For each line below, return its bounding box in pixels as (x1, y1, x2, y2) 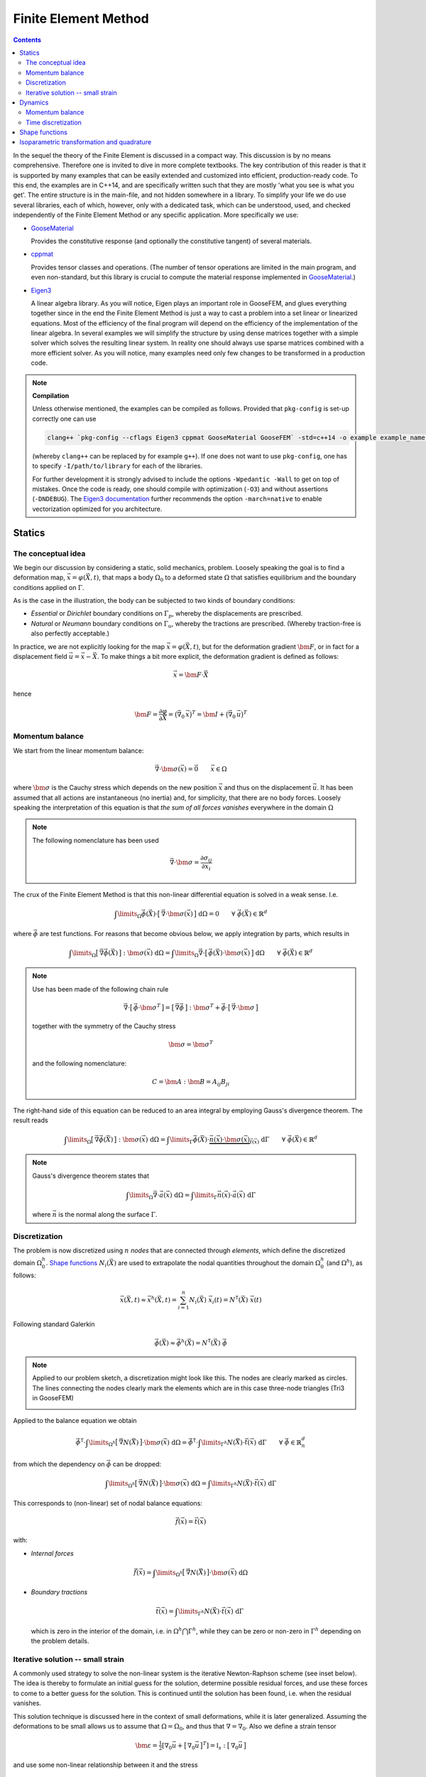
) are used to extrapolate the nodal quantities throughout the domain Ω (114, 1258, 321, 1267)
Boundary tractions (31, 1588, 88, 1596)
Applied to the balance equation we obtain (13, 1417, 138, 1425)
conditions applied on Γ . (13, 583, 84, 591)
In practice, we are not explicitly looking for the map (13, 642, 165, 650)
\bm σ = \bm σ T (168, 1039, 214, 1048)
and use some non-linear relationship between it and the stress (13, 1761, 198, 1769)
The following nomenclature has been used (32, 836, 159, 844)
